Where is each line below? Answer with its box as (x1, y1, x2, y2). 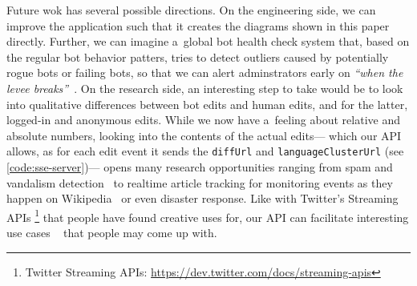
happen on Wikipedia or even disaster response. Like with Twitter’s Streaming (6, 190, 399, 207)
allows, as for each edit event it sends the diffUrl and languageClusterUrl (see (6, 143, 404, 159)
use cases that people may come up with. (6, 224, 217, 241)
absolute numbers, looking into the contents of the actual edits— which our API (6, 127, 402, 143)
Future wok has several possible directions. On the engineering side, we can (6, 2, 376, 18)
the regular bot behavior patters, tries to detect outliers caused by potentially (6, 48, 389, 65)
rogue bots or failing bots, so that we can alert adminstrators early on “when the (6, 64, 403, 81)
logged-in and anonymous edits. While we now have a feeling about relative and (6, 111, 400, 128)
